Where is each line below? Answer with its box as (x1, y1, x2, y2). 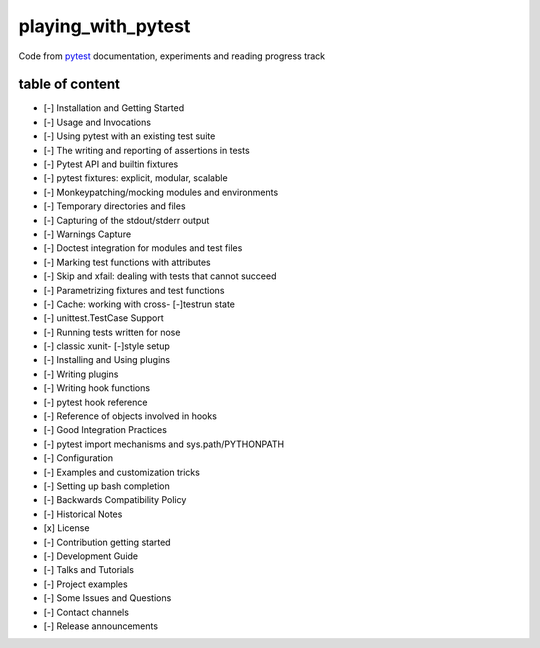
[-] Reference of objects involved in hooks (43, 410, 217, 422)
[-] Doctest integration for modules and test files (43, 242, 243, 254)
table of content (18, 76, 120, 93)
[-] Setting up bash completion (43, 480, 170, 492)
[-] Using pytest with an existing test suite (43, 130, 216, 142)
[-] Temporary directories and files (43, 200, 186, 212)
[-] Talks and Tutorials (43, 564, 135, 576)
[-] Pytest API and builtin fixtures (43, 158, 179, 170)
